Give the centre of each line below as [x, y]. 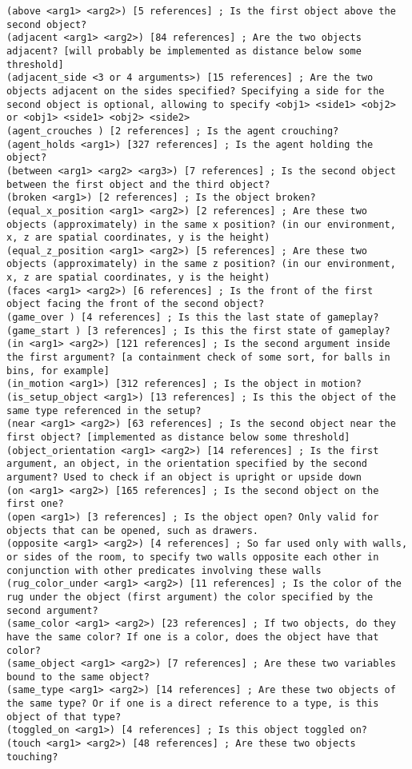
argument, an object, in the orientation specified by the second [187, 464]
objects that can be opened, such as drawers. [132, 530]
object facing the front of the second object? [136, 304]
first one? [35, 504]
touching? [32, 757]
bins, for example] [58, 371]
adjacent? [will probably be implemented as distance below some [184, 51]
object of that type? [64, 717]
